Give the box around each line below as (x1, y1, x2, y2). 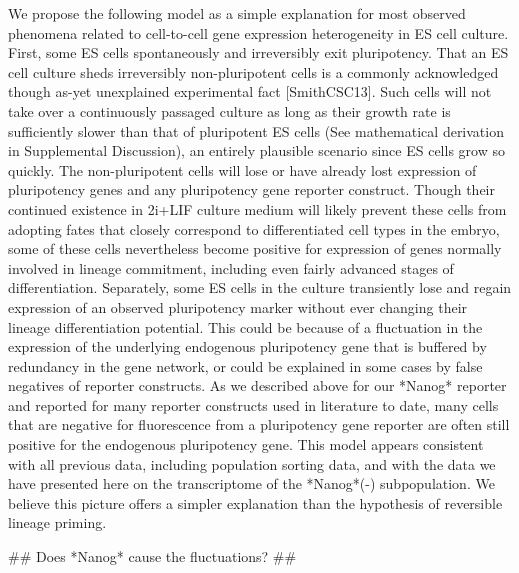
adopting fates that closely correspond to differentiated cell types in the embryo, (8, 218, 500, 239)
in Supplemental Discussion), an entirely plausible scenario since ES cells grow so (8, 140, 505, 161)
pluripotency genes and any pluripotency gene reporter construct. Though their (8, 179, 495, 200)
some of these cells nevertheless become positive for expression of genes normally (8, 238, 502, 259)
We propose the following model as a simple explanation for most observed (8, 3, 466, 23)
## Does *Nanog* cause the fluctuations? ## (8, 546, 297, 567)
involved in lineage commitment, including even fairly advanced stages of (8, 257, 454, 278)
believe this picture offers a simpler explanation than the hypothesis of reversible (8, 492, 503, 513)
